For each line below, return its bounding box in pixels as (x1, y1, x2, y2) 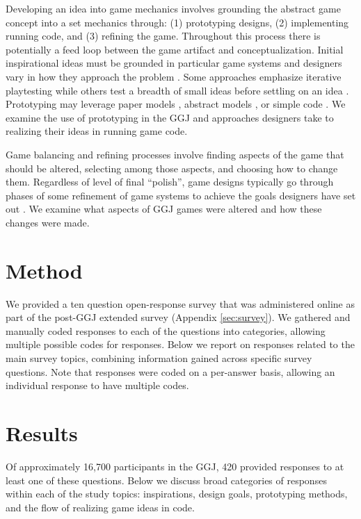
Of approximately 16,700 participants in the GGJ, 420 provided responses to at (6, 459, 344, 473)
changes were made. (6, 215, 90, 229)
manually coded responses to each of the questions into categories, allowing (6, 323, 326, 338)
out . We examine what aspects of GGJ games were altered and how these (6, 201, 322, 216)
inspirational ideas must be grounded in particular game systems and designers (6, 56, 342, 70)
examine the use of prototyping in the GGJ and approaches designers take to (6, 110, 334, 124)
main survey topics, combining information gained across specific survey (6, 351, 312, 365)
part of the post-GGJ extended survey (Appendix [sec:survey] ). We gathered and (6, 310, 351, 324)
